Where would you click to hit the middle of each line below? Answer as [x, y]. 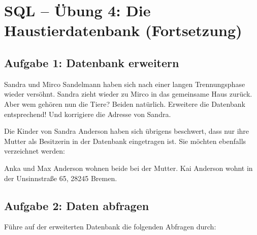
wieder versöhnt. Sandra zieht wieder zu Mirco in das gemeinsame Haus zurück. [128, 94]
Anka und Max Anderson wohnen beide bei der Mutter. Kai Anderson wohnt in [128, 168]
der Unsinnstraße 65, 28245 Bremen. [61, 178]
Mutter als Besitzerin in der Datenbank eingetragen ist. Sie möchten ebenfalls [125, 141]
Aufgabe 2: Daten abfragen [77, 205]
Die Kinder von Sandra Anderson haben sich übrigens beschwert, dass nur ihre [127, 131]
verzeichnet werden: [35, 151]
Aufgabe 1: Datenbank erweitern [92, 62]
